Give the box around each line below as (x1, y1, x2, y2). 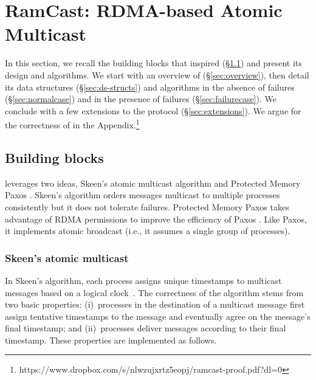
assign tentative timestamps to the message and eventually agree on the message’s (5, 309, 311, 322)
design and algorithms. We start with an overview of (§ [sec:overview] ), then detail (5, 68, 309, 81)
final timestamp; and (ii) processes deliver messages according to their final (5, 322, 286, 334)
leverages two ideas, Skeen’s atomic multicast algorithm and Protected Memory (5, 176, 301, 189)
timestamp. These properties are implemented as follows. (5, 333, 217, 346)
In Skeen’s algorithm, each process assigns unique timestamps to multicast (5, 274, 282, 286)
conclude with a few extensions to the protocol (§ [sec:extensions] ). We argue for (5, 104, 301, 117)
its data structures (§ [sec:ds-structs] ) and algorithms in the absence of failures (5, 80, 295, 93)
